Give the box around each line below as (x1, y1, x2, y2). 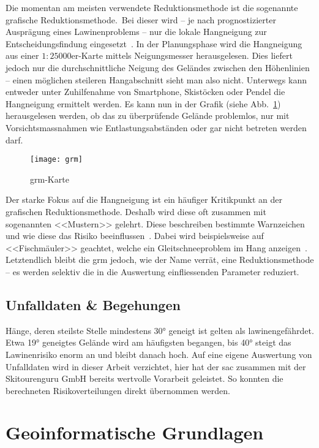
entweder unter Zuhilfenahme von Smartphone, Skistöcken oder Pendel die (6, 85, 285, 98)
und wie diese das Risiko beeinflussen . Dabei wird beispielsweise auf (6, 229, 264, 242)
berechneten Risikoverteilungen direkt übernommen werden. (6, 384, 230, 397)
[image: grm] (30, 155, 83, 164)
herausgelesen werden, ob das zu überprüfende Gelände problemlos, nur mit (6, 109, 290, 122)
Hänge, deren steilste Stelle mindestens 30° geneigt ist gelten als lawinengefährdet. (6, 324, 314, 336)
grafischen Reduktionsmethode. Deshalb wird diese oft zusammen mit (6, 205, 266, 218)
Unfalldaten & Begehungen (6, 295, 181, 314)
